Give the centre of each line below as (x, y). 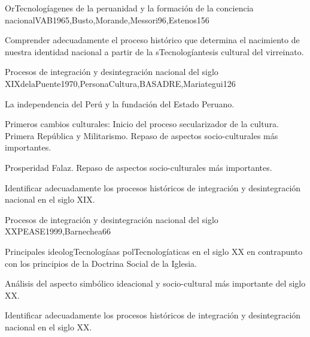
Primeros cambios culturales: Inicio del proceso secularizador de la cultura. (142, 124)
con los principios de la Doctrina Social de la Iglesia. (101, 263)
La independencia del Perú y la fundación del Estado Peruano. (120, 103)
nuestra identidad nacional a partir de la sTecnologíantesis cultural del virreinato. (154, 51)
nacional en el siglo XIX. (50, 199)
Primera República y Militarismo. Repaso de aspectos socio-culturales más (142, 135)
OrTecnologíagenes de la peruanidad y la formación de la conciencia (129, 8)
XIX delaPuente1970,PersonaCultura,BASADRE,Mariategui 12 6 (120, 83)
